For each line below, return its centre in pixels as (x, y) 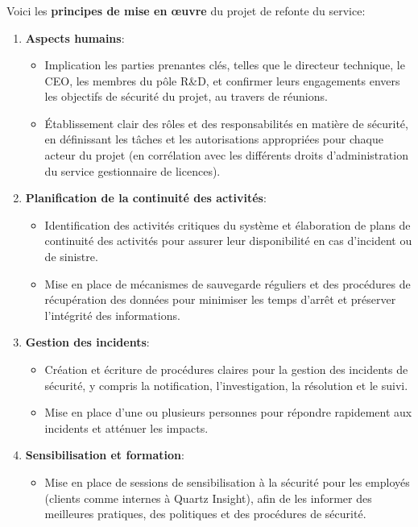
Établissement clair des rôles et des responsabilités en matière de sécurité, (226, 123)
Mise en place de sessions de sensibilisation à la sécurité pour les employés (227, 481)
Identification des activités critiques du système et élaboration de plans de (228, 224)
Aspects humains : (75, 37)
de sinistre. (71, 257)
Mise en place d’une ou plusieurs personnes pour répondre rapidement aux (228, 412)
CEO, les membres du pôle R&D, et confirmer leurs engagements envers (222, 80)
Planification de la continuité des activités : (146, 198)
